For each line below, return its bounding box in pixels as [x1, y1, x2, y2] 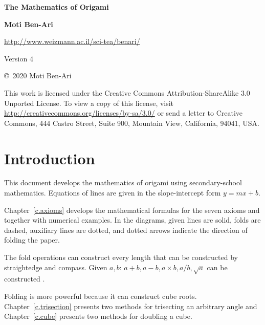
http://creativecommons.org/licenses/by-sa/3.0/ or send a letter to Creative [4, 107, 243, 118]
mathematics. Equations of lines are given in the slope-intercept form [4, 187, 221, 198]
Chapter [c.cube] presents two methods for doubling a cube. [4, 311, 192, 321]
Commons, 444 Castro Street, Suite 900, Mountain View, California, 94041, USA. [4, 117, 259, 128]
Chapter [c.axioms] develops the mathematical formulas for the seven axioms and [4, 204, 260, 215]
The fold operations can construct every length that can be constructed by [4, 252, 238, 263]
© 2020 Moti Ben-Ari [4, 70, 72, 81]
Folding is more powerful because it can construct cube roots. [4, 290, 197, 301]
